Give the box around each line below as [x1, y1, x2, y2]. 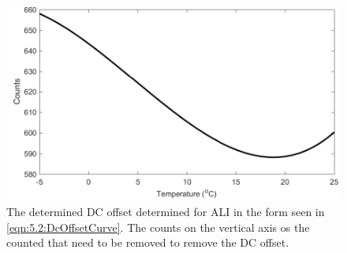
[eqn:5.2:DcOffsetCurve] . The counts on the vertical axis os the [6, 218, 310, 235]
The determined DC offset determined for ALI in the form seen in [6, 203, 325, 220]
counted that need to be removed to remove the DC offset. [6, 234, 289, 251]
